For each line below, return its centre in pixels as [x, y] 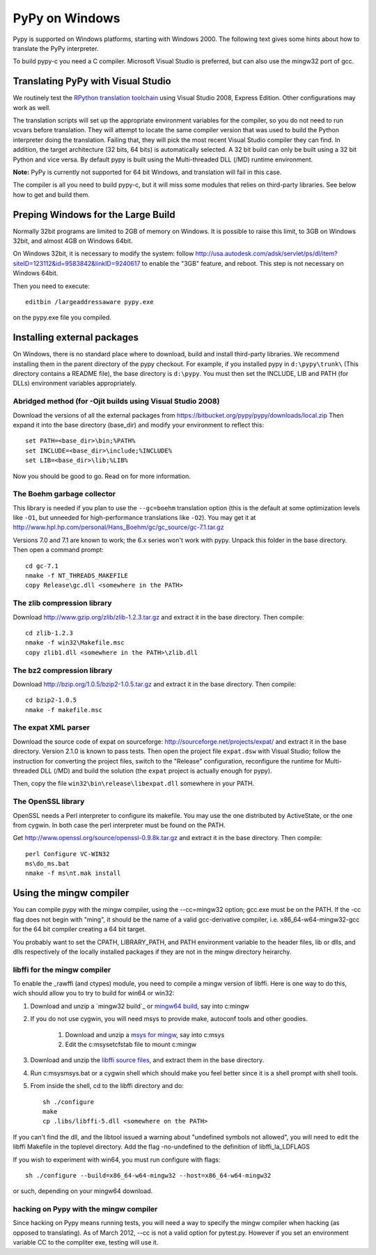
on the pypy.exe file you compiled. [62, 317]
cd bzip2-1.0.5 [51, 700]
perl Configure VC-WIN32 [68, 854]
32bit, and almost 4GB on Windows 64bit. [73, 241]
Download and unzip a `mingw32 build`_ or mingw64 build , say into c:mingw [140, 1006]
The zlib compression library [62, 603]
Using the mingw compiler [71, 893]
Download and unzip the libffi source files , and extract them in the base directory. [147, 1060]
